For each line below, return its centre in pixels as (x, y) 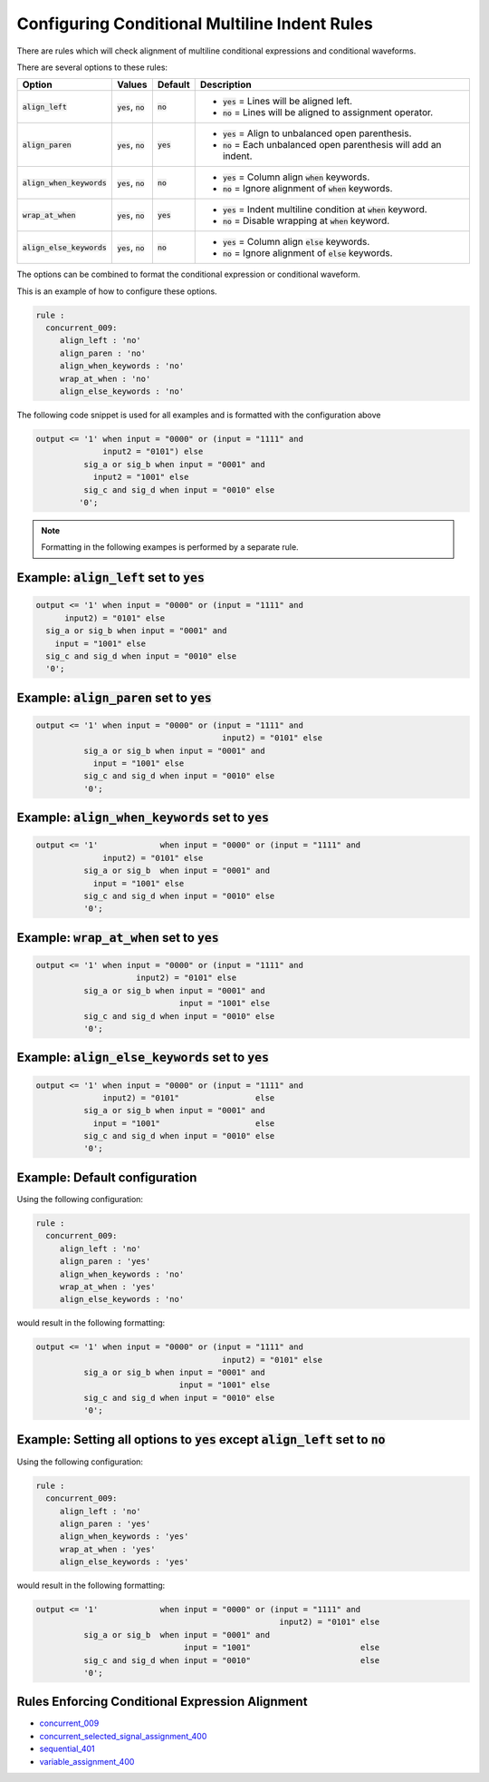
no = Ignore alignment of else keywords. (307, 253)
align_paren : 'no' (103, 353)
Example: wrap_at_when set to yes (118, 938)
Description (226, 84)
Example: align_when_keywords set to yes (143, 818)
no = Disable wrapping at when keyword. (306, 220)
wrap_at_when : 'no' (105, 378)
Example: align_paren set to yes (114, 697)
